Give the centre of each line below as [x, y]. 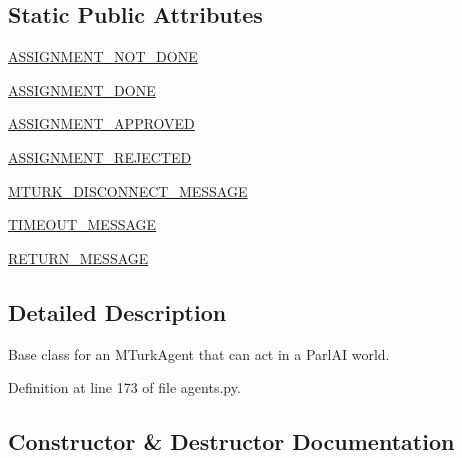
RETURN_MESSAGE [78, 257]
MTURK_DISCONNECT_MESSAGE [128, 190]
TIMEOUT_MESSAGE [82, 224]
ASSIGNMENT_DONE [82, 89]
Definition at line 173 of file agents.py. [124, 387]
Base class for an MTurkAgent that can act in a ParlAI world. [199, 353]
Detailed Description [117, 311]
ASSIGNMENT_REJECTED [100, 156]
